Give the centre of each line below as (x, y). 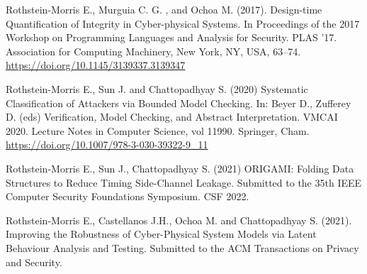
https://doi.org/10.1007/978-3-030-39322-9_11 (107, 144)
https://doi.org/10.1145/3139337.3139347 (96, 65)
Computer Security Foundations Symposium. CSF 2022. (128, 196)
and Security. (34, 262)
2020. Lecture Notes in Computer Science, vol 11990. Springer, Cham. (158, 130)
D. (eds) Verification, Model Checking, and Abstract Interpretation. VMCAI (172, 117)
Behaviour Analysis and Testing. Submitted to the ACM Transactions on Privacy (182, 247)
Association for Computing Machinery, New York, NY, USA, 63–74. (153, 51)
